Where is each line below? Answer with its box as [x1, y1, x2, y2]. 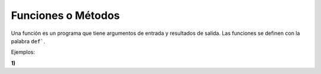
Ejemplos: [11, 49, 36, 56]
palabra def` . [11, 37, 46, 44]
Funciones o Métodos [11, 9, 120, 22]
